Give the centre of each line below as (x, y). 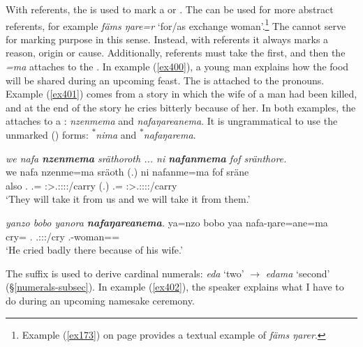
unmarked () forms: (47, 134)
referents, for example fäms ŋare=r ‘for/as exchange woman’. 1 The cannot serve (176, 24)
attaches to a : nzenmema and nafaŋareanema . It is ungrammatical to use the (172, 121)
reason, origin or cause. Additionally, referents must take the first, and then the (176, 53)
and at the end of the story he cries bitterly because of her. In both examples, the (181, 107)
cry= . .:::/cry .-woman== (63, 236)
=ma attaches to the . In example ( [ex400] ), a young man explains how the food (177, 67)
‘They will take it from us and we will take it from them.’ (128, 199)
